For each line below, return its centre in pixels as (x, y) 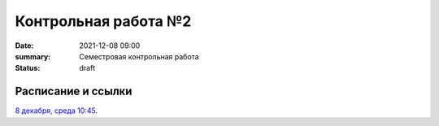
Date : (24, 46)
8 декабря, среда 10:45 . (56, 111)
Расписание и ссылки (74, 91)
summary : (33, 56)
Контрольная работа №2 (103, 21)
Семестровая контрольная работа (139, 56)
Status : (28, 68)
